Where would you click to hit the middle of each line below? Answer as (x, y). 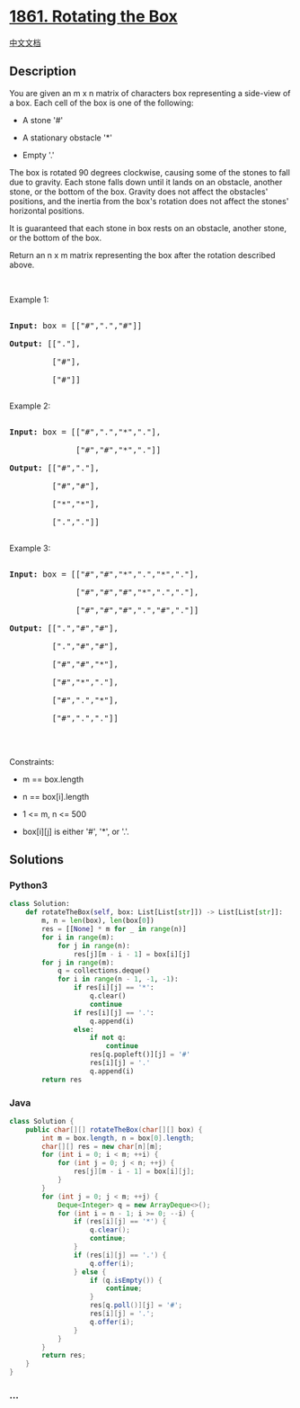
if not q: (108, 1038)
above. (22, 265)
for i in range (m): (78, 937)
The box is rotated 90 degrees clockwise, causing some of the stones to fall (150, 172)
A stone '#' (43, 120)
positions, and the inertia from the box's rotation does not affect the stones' (149, 201)
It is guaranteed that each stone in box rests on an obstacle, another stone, (148, 228)
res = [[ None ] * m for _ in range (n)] (114, 929)
